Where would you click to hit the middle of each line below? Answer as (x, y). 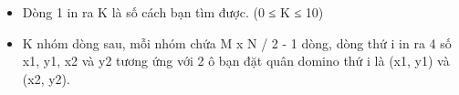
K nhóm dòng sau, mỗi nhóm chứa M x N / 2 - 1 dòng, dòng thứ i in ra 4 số (237, 42)
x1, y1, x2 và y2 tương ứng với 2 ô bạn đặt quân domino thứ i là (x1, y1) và (236, 61)
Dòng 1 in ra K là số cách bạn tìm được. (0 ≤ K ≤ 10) (173, 12)
